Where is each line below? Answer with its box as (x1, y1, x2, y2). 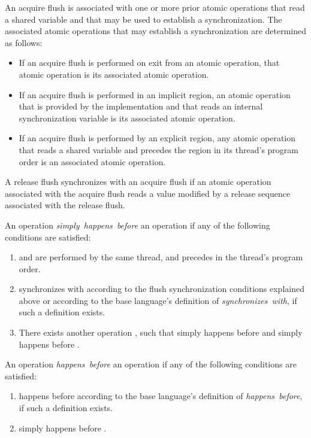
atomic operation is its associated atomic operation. (19, 68, 209, 80)
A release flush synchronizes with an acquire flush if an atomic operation (5, 175, 271, 188)
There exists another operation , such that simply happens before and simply (19, 326, 303, 339)
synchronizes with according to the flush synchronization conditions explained (19, 282, 304, 295)
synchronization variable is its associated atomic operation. (19, 111, 235, 124)
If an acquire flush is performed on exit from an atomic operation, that (19, 56, 280, 69)
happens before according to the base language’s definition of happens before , (19, 390, 303, 402)
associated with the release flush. (5, 199, 125, 211)
